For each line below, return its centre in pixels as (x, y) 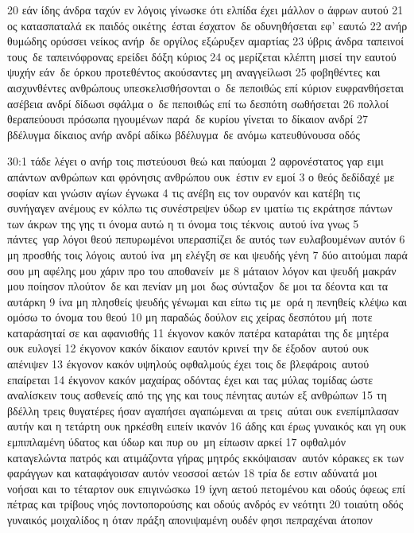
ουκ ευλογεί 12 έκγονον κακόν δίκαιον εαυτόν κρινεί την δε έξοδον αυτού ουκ (188, 348)
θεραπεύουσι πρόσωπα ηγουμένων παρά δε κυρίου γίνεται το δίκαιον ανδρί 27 (188, 119)
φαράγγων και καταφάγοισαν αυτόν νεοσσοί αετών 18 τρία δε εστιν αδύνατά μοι (192, 473)
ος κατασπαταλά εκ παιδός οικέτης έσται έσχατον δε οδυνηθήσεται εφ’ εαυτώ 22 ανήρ (207, 25)
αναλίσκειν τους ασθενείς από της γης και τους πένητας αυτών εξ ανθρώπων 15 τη (197, 395)
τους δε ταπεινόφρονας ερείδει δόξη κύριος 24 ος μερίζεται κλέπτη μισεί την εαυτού (202, 56)
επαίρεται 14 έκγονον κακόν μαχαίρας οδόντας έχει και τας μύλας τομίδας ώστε (190, 379)
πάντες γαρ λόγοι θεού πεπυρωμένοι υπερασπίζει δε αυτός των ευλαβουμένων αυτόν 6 (206, 239)
